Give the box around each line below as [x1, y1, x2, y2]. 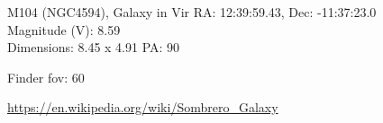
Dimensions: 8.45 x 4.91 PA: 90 [7, 38, 180, 57]
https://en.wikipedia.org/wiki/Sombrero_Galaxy [7, 98, 278, 117]
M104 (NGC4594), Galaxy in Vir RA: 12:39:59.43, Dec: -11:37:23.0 [7, 3, 377, 21]
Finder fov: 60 [7, 67, 85, 86]
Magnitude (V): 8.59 [7, 20, 121, 39]
